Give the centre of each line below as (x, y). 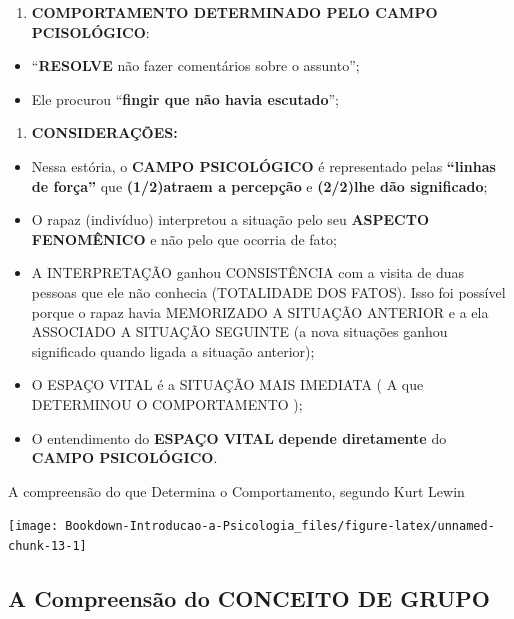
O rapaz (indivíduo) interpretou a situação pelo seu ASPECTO (230, 219)
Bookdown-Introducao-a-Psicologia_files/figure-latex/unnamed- (280, 526)
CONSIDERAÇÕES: (104, 132)
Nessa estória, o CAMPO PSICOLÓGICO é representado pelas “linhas (263, 165)
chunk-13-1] (47, 545)
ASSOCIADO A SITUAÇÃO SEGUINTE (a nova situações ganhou (239, 331)
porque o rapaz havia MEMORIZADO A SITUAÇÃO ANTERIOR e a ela (260, 311)
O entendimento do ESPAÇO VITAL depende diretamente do (239, 437)
